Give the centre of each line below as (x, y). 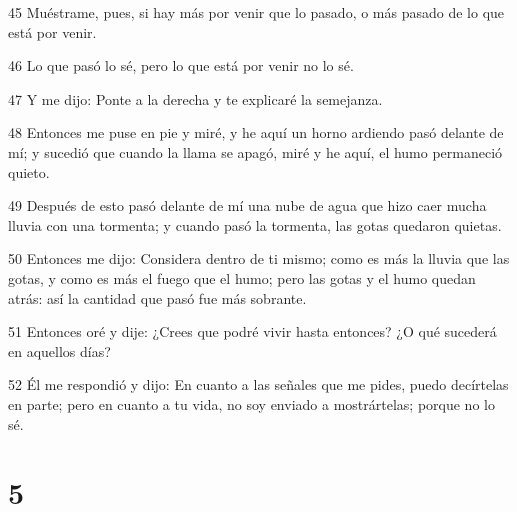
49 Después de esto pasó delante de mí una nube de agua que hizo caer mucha (247, 205)
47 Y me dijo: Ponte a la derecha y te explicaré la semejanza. (195, 98)
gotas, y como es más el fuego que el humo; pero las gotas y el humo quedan (242, 277)
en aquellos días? (59, 350)
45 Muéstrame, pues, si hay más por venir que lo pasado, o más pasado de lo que (256, 12)
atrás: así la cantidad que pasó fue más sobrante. (157, 297)
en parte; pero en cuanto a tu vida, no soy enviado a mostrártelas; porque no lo (251, 403)
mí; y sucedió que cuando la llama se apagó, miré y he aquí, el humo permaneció (255, 151)
